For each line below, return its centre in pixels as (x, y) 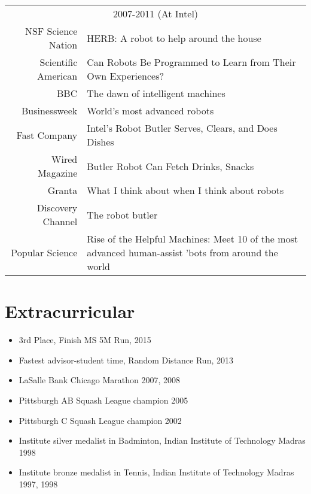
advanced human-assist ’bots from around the (182, 252)
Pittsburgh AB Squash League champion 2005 (103, 400)
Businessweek (49, 110)
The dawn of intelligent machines (156, 93)
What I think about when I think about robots (185, 190)
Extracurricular (70, 311)
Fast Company (47, 135)
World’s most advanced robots (150, 110)
